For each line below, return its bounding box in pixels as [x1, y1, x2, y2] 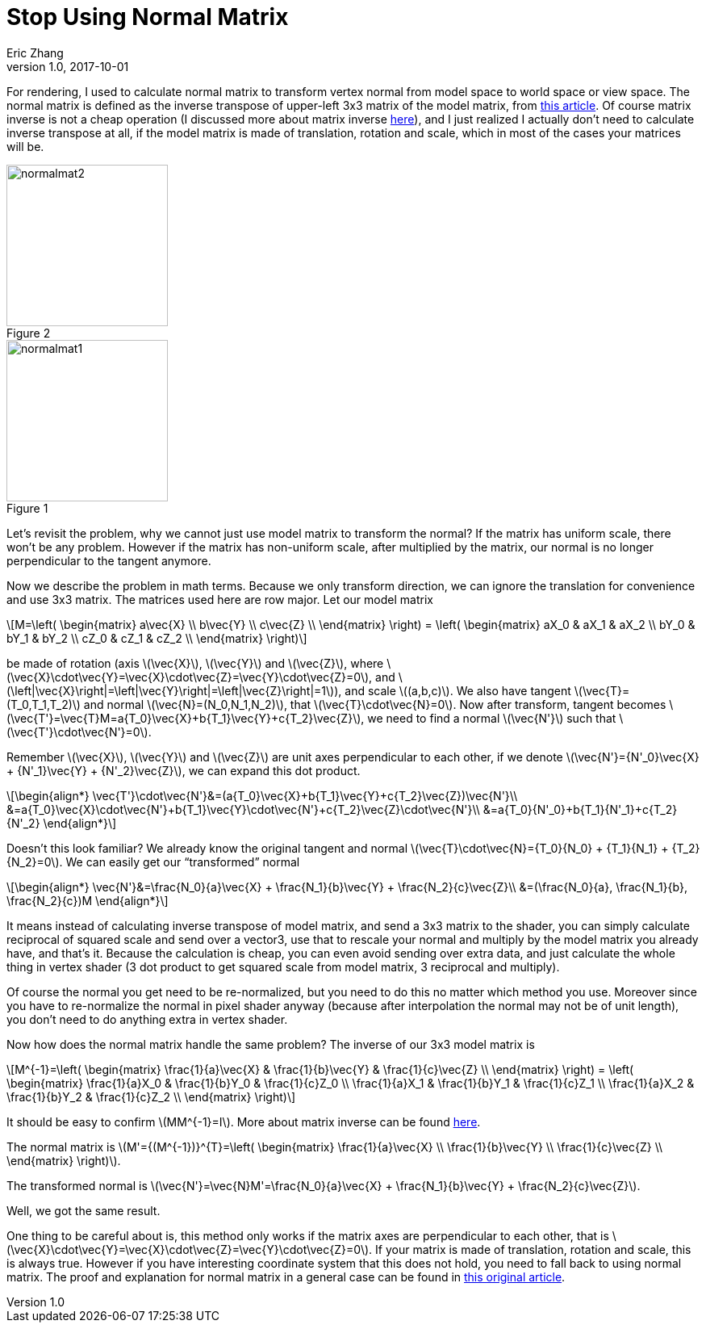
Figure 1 [6, 501, 48, 515]
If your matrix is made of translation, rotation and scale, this [375, 1242, 691, 1256]
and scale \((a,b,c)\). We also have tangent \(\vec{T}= [345, 683, 630, 698]
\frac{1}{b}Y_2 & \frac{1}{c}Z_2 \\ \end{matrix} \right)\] [6, 1089, 296, 1104]
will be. [6, 139, 44, 153]
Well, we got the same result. [6, 1203, 161, 1218]
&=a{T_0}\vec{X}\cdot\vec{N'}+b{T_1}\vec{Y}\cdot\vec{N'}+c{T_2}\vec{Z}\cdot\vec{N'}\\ [6, 802, 480, 816]
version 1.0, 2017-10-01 [6, 59, 129, 73]
